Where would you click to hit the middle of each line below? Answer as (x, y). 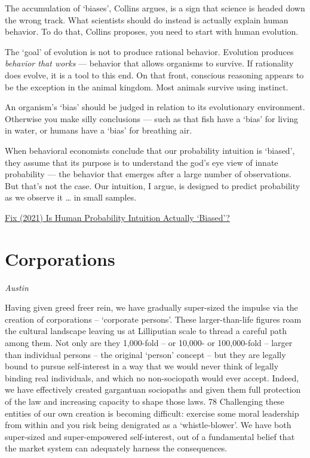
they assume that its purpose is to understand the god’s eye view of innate (142, 162)
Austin (17, 287)
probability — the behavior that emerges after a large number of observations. (148, 174)
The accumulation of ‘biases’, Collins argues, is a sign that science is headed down (155, 8)
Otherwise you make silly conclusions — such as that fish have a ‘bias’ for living (152, 118)
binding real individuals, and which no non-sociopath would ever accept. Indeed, (152, 377)
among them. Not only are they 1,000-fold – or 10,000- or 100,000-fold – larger (149, 342)
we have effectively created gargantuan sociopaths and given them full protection (153, 389)
